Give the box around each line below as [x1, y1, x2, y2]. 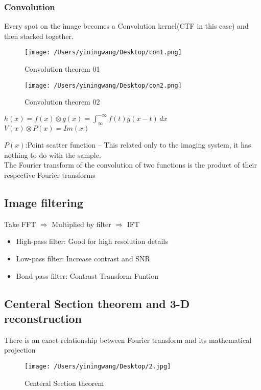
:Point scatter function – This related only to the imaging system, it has [25, 139, 251, 150]
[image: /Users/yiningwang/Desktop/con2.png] [25, 81, 182, 89]
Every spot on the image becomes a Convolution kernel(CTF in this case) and [4, 20, 249, 31]
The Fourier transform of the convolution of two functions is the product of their [4, 159, 257, 170]
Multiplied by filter [52, 218, 111, 229]
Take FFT [4, 218, 36, 229]
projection [4, 344, 36, 355]
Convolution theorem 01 [25, 64, 100, 74]
